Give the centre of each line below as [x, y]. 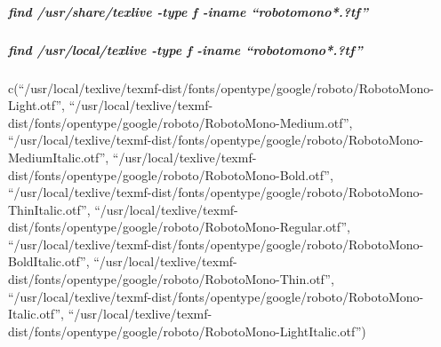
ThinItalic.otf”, [49, 209]
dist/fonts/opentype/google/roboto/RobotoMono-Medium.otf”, [180, 122]
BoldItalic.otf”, [49, 261]
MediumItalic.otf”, [59, 157]
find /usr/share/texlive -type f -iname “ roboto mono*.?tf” [188, 11]
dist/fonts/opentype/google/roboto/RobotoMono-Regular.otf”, [179, 227]
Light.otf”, [36, 105]
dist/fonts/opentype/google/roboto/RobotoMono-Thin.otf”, [171, 279]
